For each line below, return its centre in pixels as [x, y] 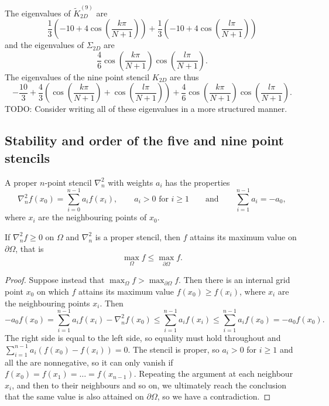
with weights [131, 182]
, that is [30, 248]
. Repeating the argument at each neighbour [213, 373]
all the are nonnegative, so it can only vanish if [89, 362]
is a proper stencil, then [138, 236]
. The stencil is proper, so [174, 349]
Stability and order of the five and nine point [144, 140]
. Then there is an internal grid [234, 280]
